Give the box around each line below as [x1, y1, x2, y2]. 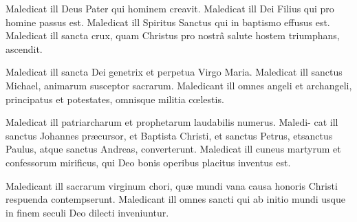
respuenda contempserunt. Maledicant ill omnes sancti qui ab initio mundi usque [6, 192, 345, 206]
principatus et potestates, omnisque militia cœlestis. [6, 91, 224, 106]
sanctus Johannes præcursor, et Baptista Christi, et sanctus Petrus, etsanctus [6, 128, 333, 142]
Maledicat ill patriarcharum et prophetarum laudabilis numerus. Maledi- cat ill [6, 115, 338, 129]
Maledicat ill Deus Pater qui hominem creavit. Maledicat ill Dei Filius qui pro [6, 1, 334, 15]
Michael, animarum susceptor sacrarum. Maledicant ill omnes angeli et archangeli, [6, 78, 352, 92]
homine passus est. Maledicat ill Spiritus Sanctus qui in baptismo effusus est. [6, 14, 330, 29]
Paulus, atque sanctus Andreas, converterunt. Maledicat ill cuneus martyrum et [6, 142, 341, 156]
